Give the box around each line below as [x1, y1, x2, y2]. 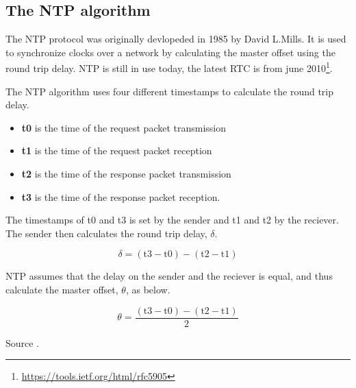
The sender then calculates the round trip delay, [5, 226, 207, 240]
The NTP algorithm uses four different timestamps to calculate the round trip [5, 84, 334, 98]
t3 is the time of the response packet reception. [21, 189, 220, 204]
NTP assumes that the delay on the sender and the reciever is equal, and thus [5, 269, 333, 283]
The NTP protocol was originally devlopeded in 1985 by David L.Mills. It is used [5, 32, 346, 46]
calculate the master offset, [5, 282, 118, 296]
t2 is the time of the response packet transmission [21, 167, 231, 181]
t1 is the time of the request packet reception [21, 143, 212, 158]
